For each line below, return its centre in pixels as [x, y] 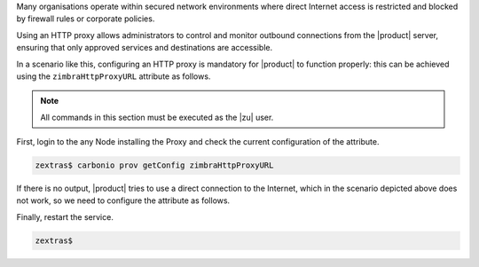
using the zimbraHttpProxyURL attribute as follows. [114, 76]
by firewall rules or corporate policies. [86, 19]
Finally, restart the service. [65, 216]
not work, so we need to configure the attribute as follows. [123, 200]
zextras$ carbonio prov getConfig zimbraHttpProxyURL [154, 165]
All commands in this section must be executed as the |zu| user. [157, 117]
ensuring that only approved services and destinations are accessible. [145, 48]
